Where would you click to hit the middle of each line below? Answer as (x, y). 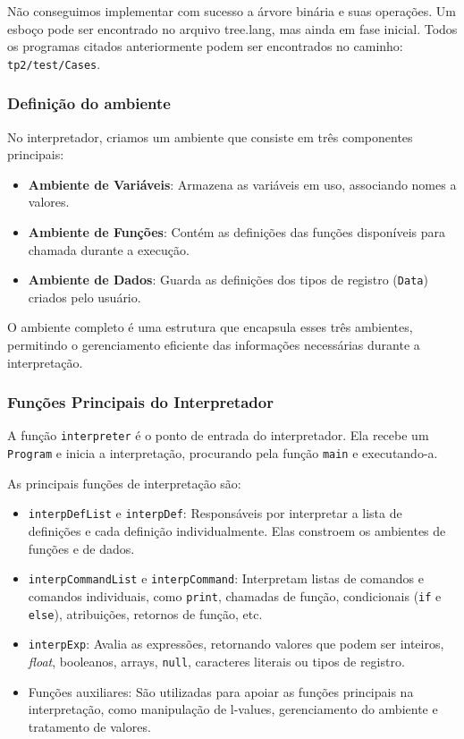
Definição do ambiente (89, 103)
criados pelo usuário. (84, 297)
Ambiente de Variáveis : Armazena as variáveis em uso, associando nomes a (242, 184)
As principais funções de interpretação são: (124, 483)
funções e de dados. (81, 548)
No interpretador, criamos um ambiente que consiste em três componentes (210, 136)
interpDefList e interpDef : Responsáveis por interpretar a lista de (215, 513)
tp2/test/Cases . (54, 63)
